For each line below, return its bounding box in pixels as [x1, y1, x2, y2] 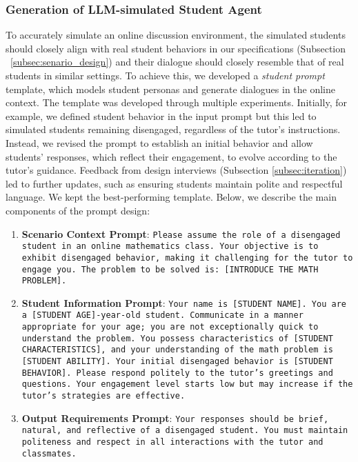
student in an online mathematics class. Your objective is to [21, 241, 319, 252]
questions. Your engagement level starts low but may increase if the [21, 379, 353, 390]
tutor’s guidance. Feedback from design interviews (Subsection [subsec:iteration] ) [6, 163, 347, 177]
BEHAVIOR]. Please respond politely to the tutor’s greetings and [21, 368, 333, 378]
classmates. [21, 448, 77, 459]
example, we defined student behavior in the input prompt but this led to [6, 108, 317, 123]
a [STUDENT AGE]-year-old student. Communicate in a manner [21, 310, 304, 321]
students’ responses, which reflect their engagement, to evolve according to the [6, 149, 337, 163]
